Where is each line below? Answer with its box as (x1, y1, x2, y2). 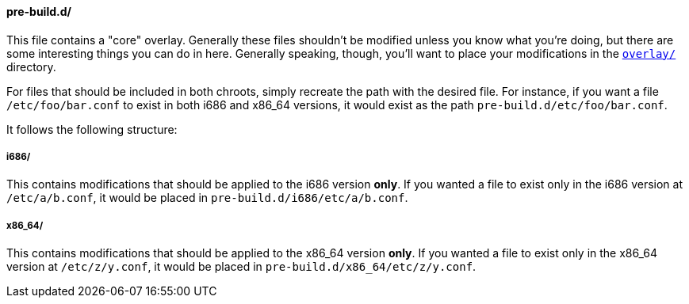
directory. (6, 59, 56, 74)
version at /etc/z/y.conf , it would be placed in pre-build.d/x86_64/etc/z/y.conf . (6, 260, 477, 274)
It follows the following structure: (6, 122, 178, 136)
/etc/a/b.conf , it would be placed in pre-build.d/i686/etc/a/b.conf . (6, 191, 408, 205)
